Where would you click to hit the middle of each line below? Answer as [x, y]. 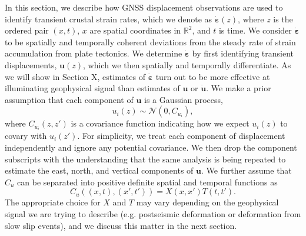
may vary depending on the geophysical [207, 202]
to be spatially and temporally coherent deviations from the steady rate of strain [150, 41]
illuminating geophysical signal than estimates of [92, 88]
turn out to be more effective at [213, 76]
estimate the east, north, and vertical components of [99, 170]
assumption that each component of [69, 99]
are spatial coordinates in [135, 30]
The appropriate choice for [53, 202]
